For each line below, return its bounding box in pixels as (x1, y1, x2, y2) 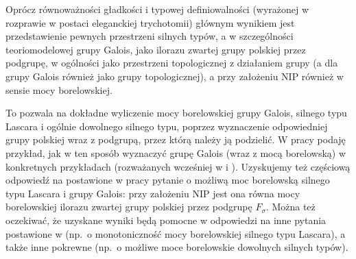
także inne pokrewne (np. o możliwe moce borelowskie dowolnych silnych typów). (5, 240, 348, 254)
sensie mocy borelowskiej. (5, 82, 112, 97)
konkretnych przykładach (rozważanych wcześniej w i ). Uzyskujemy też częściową (5, 159, 351, 173)
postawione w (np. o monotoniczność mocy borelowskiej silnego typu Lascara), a (5, 226, 346, 241)
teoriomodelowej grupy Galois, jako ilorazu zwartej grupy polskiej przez (5, 42, 306, 56)
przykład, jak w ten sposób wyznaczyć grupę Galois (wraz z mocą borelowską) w (5, 145, 346, 160)
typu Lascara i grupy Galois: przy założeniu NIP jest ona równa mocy (5, 186, 300, 200)
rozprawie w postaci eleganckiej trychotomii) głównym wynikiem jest (5, 15, 295, 29)
